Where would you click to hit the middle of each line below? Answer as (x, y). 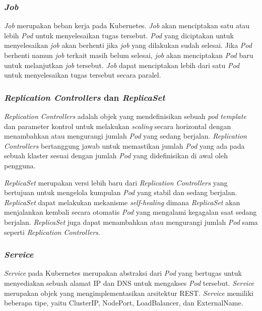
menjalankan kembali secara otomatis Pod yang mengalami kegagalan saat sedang (130, 212)
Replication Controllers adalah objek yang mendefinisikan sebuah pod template (125, 116)
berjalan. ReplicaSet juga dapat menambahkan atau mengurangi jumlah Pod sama (131, 222)
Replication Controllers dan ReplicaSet (85, 97)
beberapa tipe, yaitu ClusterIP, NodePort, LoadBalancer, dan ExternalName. (124, 303)
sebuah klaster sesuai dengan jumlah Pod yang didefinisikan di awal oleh (116, 155)
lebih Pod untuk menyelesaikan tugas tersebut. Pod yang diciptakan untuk (119, 35)
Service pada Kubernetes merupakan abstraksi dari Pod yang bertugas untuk (123, 273)
